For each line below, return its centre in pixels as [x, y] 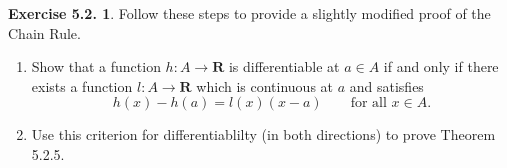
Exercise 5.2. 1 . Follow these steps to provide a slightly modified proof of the [249, 13]
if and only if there [441, 66]
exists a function [82, 85]
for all [368, 103]
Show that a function [96, 66]
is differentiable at [284, 66]
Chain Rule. [44, 32]
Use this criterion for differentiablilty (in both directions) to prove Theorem [263, 134]
